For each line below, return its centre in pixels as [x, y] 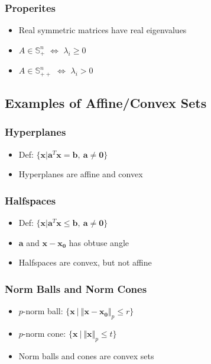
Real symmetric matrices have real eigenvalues [103, 30]
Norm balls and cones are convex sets [86, 355]
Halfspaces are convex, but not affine [85, 262]
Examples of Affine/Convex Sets [106, 103]
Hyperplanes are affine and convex [81, 174]
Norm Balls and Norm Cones [76, 288]
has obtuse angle [99, 242]
